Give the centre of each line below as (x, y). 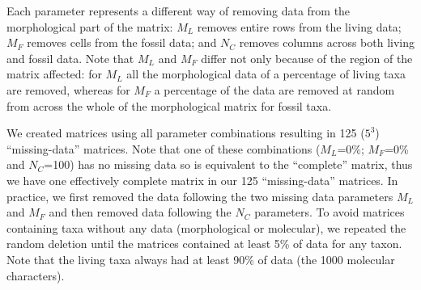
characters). (36, 275)
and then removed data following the (140, 212)
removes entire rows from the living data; (299, 26)
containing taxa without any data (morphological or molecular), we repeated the (206, 227)
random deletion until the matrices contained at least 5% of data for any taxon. (204, 244)
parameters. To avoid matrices (330, 212)
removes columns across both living (327, 42)
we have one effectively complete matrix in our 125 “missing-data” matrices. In (202, 180)
